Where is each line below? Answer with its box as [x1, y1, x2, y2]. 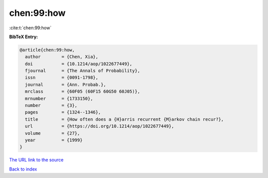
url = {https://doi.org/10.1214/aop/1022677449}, [25, 123, 174, 129]
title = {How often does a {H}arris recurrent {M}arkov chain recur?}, [25, 117, 224, 122]
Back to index [9, 166, 37, 172]
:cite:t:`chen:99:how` [9, 25, 52, 31]
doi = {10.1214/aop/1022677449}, [25, 61, 133, 66]
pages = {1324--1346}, [25, 110, 101, 115]
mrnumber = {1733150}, [25, 96, 93, 101]
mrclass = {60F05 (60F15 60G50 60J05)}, [25, 89, 140, 94]
